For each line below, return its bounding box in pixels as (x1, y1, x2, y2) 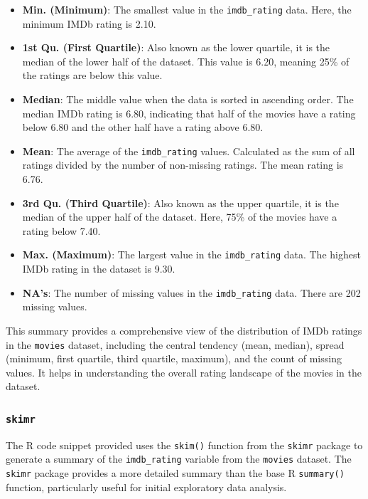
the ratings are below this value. (22, 68, 163, 83)
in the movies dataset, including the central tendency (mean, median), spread (6, 337, 345, 352)
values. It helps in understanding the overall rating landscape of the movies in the (6, 364, 362, 379)
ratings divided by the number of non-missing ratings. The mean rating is (22, 157, 344, 172)
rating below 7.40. (22, 223, 101, 238)
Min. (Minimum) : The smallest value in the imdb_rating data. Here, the (22, 2, 352, 16)
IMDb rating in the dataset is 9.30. (22, 261, 175, 276)
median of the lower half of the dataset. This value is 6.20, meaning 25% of (22, 53, 350, 68)
